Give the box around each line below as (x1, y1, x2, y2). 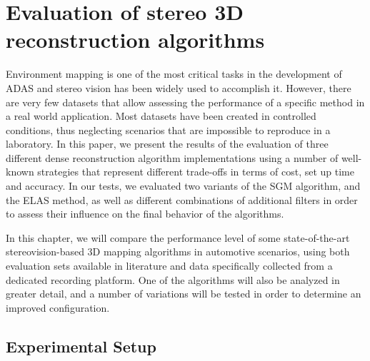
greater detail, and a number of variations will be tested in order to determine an (6, 286, 361, 301)
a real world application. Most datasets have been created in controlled (6, 108, 316, 123)
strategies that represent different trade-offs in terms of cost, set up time (37, 164, 354, 179)
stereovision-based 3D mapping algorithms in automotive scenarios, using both (6, 244, 350, 259)
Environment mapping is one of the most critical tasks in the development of (6, 66, 342, 81)
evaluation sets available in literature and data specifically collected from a (6, 258, 333, 273)
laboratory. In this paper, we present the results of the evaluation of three (6, 136, 329, 151)
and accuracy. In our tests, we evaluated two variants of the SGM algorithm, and (6, 178, 361, 193)
